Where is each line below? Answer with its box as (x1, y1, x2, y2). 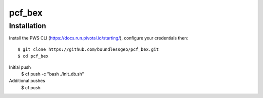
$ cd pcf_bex (18, 54, 49, 59)
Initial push (9, 64, 31, 70)
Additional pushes (9, 78, 46, 84)
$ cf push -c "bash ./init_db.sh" (21, 71, 85, 77)
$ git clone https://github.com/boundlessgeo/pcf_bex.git (18, 46, 159, 52)
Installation (9, 21, 46, 30)
